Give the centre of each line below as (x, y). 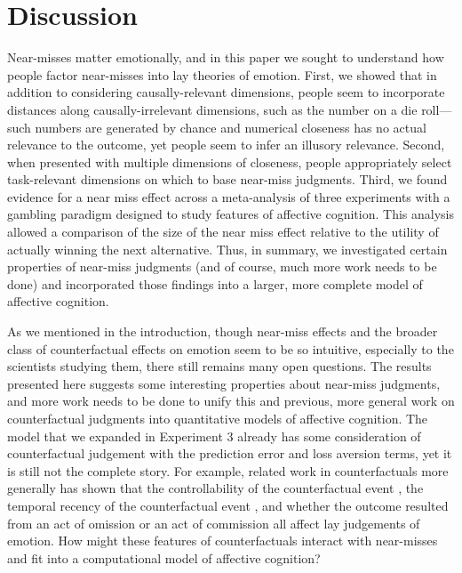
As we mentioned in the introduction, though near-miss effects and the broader (223, 331)
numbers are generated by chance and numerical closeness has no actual (231, 127)
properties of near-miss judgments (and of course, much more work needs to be (222, 266)
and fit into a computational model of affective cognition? (164, 557)
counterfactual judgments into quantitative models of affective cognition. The (218, 418)
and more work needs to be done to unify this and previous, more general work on (231, 401)
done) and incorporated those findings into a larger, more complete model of (215, 283)
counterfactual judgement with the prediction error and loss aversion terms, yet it (230, 453)
